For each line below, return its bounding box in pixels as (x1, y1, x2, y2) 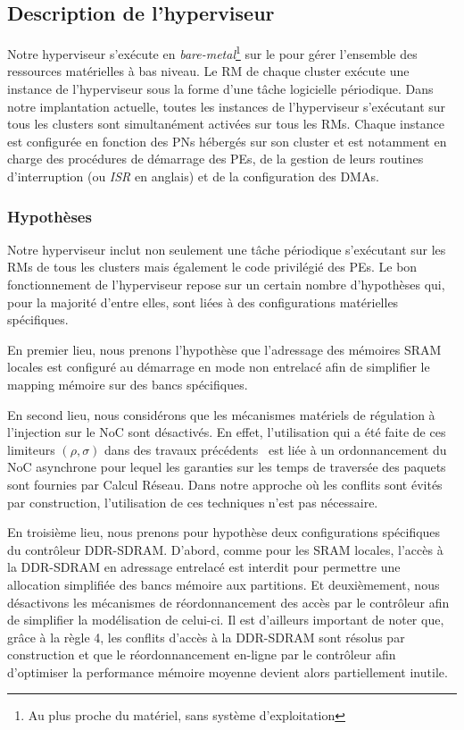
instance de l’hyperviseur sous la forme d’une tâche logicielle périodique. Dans (7, 80, 434, 98)
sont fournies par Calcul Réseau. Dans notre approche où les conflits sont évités (7, 474, 443, 493)
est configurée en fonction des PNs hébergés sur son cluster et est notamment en (7, 131, 447, 150)
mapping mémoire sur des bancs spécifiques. (7, 374, 248, 393)
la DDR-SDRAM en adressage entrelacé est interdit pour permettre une (7, 558, 401, 576)
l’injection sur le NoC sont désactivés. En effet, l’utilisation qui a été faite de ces (7, 423, 446, 441)
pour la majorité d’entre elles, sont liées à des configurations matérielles (7, 292, 399, 311)
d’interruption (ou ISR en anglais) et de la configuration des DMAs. (7, 167, 379, 186)
